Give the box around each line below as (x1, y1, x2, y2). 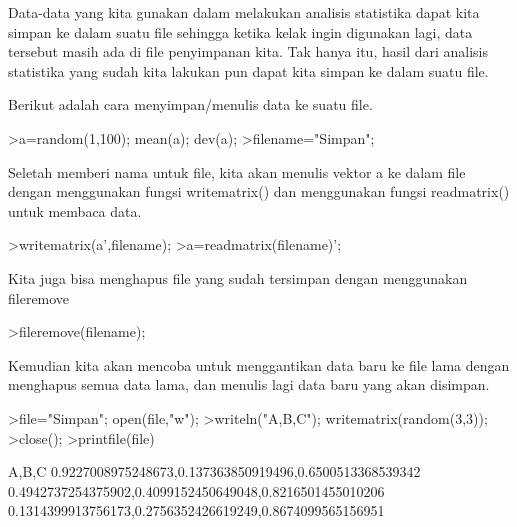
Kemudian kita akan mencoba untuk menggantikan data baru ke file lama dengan (8, 354, 510, 375)
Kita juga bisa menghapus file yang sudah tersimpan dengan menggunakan (8, 267, 468, 288)
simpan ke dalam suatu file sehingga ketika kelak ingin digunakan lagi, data (8, 21, 473, 42)
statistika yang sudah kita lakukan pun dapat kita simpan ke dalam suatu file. (8, 60, 489, 81)
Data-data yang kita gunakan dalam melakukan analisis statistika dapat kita (8, 2, 480, 22)
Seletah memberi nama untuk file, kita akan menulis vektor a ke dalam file (8, 161, 466, 182)
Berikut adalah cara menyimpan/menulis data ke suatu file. (8, 94, 373, 115)
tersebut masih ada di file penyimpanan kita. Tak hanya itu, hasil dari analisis (8, 41, 489, 62)
